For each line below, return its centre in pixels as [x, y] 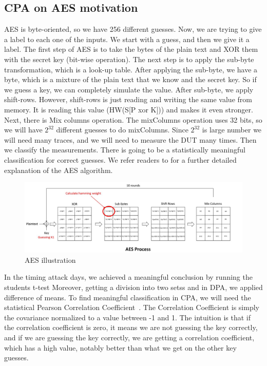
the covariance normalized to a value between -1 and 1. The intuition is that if [128, 317]
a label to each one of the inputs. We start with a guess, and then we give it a [127, 39]
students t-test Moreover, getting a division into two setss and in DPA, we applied [133, 287]
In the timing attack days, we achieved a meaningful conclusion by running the [128, 277]
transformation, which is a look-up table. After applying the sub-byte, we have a [131, 69]
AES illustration [50, 259]
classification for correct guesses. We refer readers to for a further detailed [120, 159]
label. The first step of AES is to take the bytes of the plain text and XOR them [131, 49]
